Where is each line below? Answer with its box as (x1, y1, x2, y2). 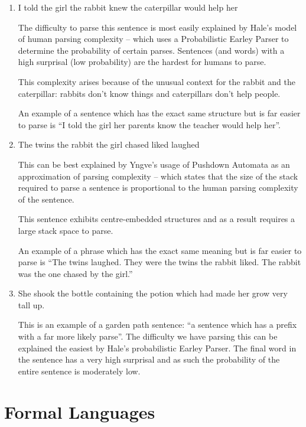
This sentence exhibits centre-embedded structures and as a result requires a (18, 213, 295, 225)
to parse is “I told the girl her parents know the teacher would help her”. (18, 118, 281, 131)
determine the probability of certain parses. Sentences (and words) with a (18, 44, 285, 56)
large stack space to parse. (18, 224, 113, 236)
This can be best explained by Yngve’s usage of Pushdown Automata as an (18, 158, 290, 170)
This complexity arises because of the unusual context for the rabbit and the (18, 75, 295, 87)
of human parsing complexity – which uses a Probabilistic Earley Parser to (18, 32, 289, 45)
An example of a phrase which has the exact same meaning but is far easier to (18, 244, 302, 256)
